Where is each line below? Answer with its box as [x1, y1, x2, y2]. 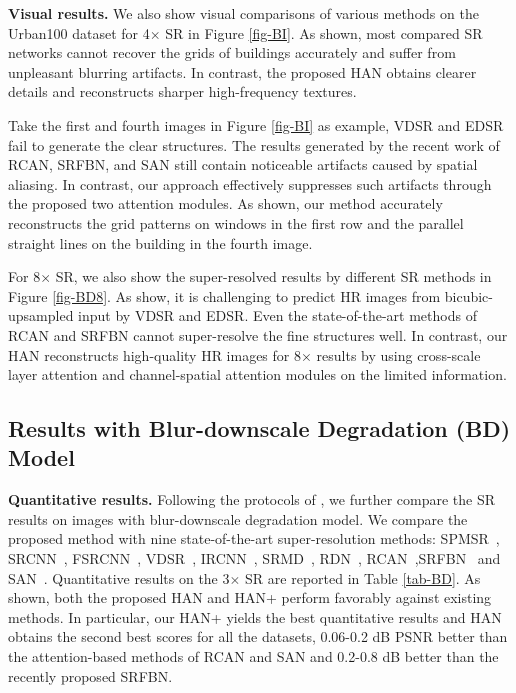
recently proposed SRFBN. [8, 665, 173, 686]
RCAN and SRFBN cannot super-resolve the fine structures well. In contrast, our [8, 324, 508, 345]
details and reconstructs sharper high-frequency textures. [8, 81, 357, 102]
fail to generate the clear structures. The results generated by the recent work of [8, 134, 500, 155]
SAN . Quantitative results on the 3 [8, 567, 230, 588]
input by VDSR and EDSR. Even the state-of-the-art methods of [78, 305, 477, 326]
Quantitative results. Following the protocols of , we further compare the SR [8, 489, 496, 510]
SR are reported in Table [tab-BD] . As [245, 567, 481, 588]
